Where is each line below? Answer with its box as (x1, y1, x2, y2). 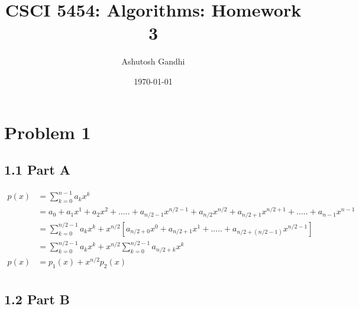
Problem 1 (4, 120, 91, 144)
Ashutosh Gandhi (121, 55, 185, 67)
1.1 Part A (4, 160, 71, 179)
